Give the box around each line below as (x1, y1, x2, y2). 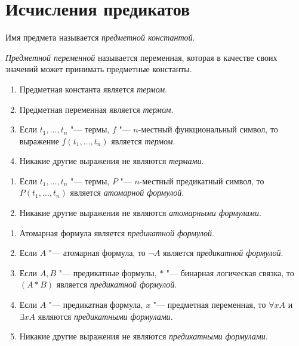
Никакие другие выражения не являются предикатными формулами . (19, 330, 268, 342)
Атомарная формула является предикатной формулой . (19, 226, 214, 239)
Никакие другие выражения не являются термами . (19, 155, 204, 167)
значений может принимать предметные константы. (5, 63, 192, 75)
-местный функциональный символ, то (138, 123, 278, 135)
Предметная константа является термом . (19, 82, 167, 95)
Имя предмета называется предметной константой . (5, 31, 195, 44)
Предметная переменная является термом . (19, 103, 174, 115)
